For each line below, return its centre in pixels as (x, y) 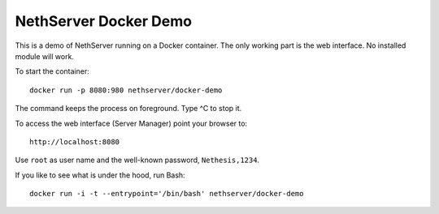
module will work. (45, 56)
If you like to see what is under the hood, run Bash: (100, 175)
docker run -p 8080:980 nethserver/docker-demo (126, 90)
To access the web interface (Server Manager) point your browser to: (131, 123)
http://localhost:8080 (75, 141)
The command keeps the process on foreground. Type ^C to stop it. (128, 109)
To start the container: (52, 71)
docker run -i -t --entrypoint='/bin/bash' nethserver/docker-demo (167, 194)
